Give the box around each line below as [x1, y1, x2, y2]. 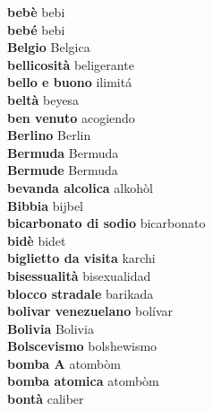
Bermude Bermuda [7, 161, 118, 179]
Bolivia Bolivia [7, 319, 94, 337]
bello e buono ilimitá [7, 73, 132, 92]
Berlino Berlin [7, 126, 91, 144]
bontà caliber [7, 389, 84, 408]
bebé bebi [7, 20, 65, 39]
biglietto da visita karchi [7, 249, 156, 267]
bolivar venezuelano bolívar [7, 302, 174, 320]
